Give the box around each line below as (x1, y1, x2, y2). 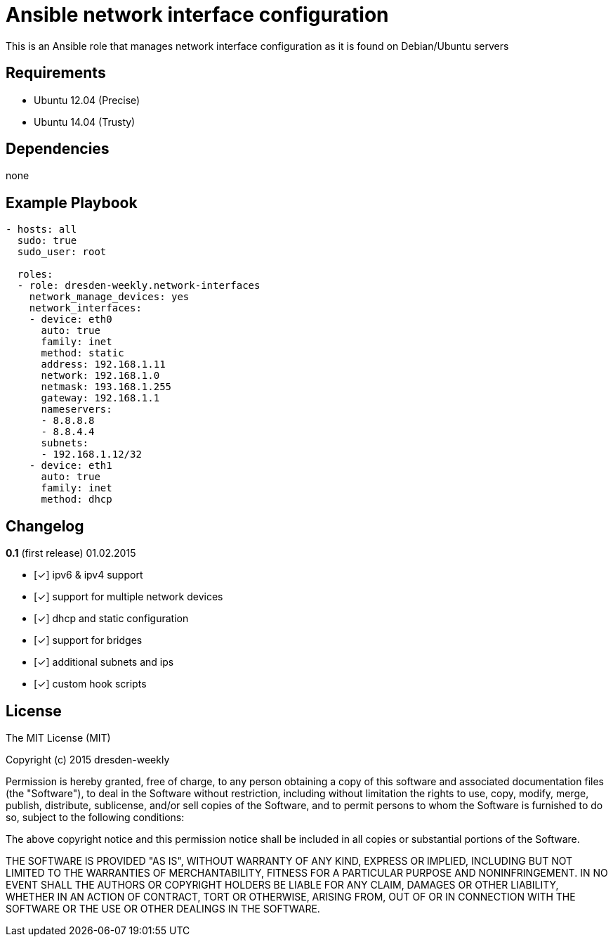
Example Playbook (6, 193, 138, 212)
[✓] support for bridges (34, 634, 143, 647)
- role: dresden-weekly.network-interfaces (17, 280, 261, 292)
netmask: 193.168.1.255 (41, 381, 172, 393)
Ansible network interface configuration (6, 3, 389, 27)
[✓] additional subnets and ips (34, 656, 174, 669)
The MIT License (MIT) (6, 731, 111, 744)
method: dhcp (41, 493, 112, 505)
